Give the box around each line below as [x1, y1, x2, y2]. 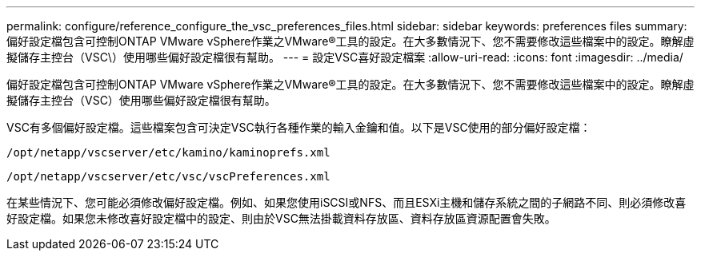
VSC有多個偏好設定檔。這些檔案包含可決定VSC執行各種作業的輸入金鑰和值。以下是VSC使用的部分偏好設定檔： [6, 121, 591, 134]
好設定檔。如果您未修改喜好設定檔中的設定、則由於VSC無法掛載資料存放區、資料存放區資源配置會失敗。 [6, 212, 556, 225]
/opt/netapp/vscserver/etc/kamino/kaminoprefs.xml [6, 146, 330, 159]
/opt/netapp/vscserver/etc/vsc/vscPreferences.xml [6, 170, 330, 183]
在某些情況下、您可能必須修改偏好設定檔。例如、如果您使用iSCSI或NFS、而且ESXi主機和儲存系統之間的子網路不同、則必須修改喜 [6, 196, 687, 209]
